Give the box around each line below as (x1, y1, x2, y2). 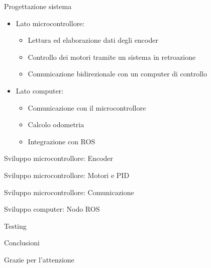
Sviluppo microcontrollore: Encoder (4, 153, 114, 163)
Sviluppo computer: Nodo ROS (4, 204, 100, 214)
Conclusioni (4, 237, 40, 248)
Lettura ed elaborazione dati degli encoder (28, 35, 158, 45)
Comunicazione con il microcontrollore (28, 102, 146, 113)
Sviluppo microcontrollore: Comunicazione (4, 187, 134, 197)
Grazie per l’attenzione (4, 254, 74, 264)
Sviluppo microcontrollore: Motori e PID (4, 169, 130, 180)
